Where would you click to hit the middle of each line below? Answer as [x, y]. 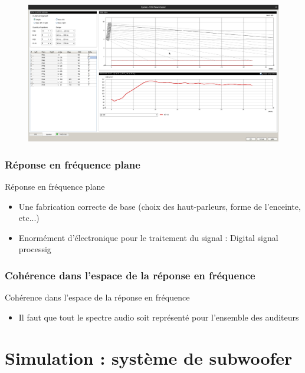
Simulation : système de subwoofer [149, 357]
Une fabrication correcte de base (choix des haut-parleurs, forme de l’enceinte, [160, 206]
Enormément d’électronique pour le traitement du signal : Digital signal [148, 237]
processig [35, 249]
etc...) [29, 218]
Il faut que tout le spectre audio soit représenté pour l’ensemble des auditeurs [159, 317]
